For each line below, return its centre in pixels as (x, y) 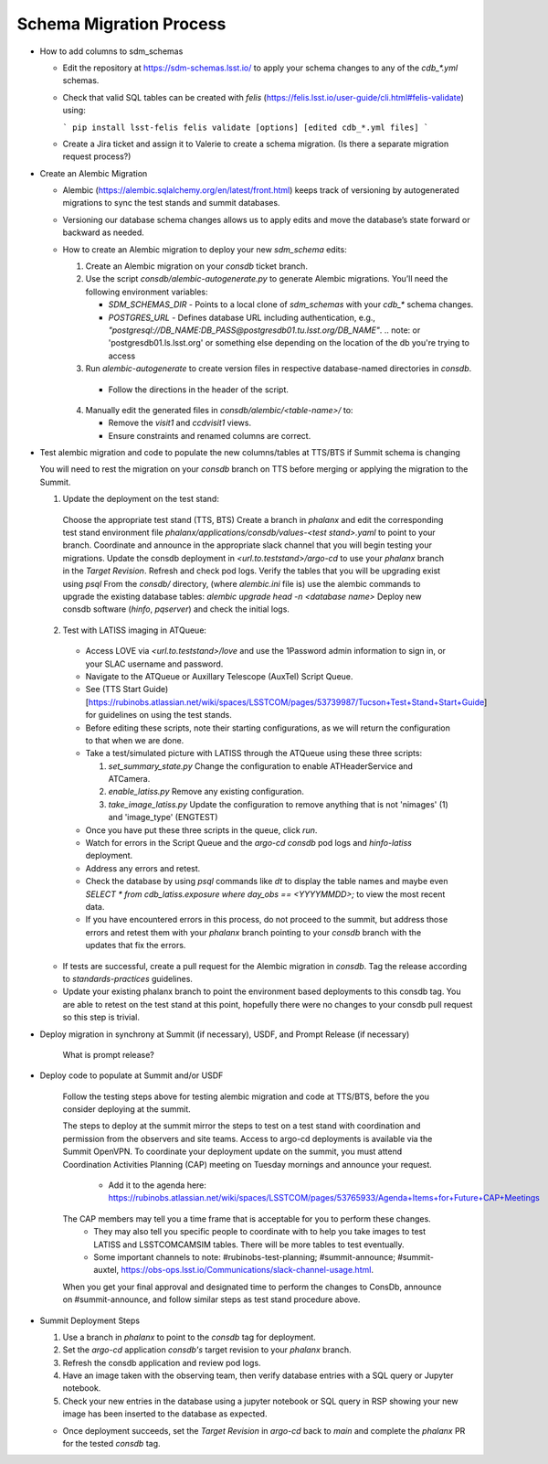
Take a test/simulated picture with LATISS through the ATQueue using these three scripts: (254, 753)
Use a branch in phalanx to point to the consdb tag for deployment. (190, 1337)
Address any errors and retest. (143, 868)
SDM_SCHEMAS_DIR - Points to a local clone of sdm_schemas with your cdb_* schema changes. (291, 305)
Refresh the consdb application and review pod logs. (162, 1362)
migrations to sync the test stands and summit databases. (171, 203)
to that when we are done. (135, 740)
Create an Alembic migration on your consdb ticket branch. (196, 266)
